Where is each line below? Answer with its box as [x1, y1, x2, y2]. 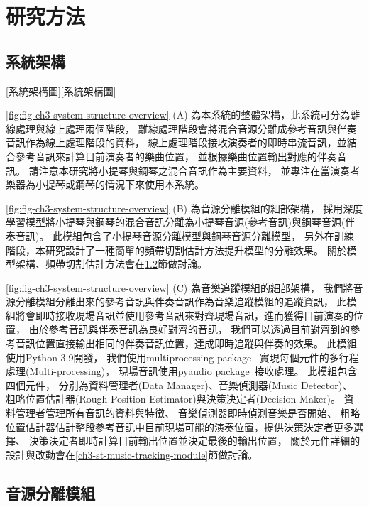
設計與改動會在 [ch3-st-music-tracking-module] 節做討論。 [6, 447, 258, 462]
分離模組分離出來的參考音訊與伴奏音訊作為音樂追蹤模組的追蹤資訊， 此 [15, 294, 347, 309]
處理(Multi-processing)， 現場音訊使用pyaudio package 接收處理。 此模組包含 [6, 364, 358, 378]
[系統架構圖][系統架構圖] [6, 83, 116, 98]
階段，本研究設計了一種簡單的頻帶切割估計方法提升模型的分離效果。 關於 [6, 242, 347, 257]
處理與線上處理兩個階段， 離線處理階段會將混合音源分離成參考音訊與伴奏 [15, 121, 357, 136]
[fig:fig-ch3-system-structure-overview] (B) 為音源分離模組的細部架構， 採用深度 [6, 200, 363, 215]
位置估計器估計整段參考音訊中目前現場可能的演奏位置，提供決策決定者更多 [6, 419, 353, 434]
